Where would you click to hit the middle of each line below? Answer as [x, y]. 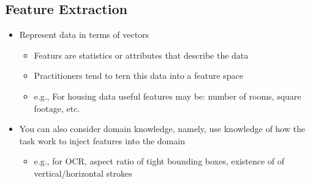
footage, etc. [57, 108]
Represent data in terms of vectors [84, 35]
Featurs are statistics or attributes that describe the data [141, 55]
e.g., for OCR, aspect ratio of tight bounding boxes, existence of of [159, 161]
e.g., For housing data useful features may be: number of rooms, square [168, 96]
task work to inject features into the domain [102, 140]
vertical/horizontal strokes [83, 173]
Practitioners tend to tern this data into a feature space [138, 75]
